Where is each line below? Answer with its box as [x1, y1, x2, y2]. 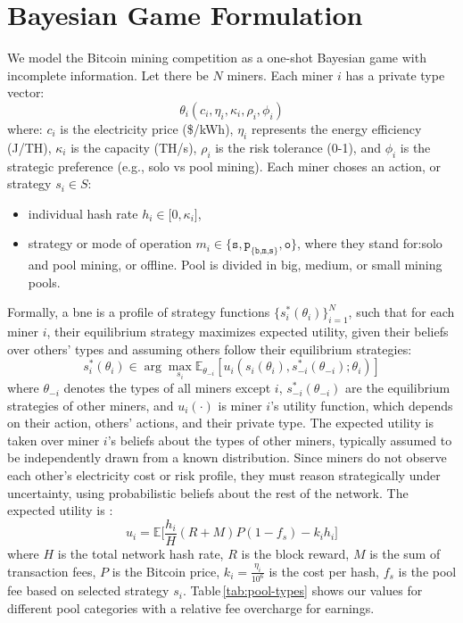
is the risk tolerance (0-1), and [215, 137, 381, 156]
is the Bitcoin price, [112, 561, 220, 580]
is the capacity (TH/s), [70, 137, 197, 156]
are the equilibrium [345, 378, 451, 397]
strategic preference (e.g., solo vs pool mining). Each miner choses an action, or [7, 156, 442, 175]
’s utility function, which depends [270, 395, 453, 414]
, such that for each [348, 303, 455, 321]
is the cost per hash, [269, 561, 379, 580]
